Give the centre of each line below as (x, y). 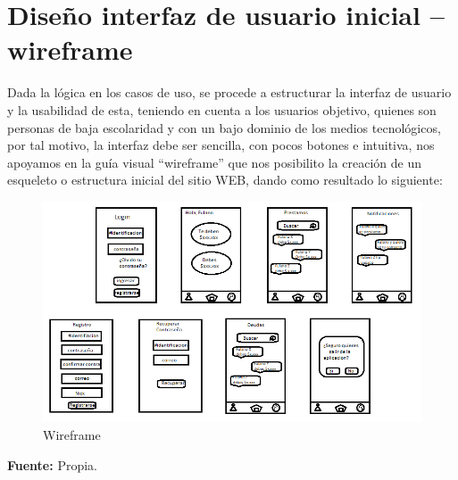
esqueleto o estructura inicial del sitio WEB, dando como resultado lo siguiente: (225, 180)
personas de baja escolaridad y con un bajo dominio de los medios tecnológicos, (224, 127)
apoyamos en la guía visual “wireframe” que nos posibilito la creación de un (214, 162)
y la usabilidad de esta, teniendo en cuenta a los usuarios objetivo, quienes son (222, 109)
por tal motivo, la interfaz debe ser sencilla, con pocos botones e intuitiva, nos (221, 145)
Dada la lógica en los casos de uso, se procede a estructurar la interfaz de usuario (229, 92)
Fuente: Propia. (52, 464)
